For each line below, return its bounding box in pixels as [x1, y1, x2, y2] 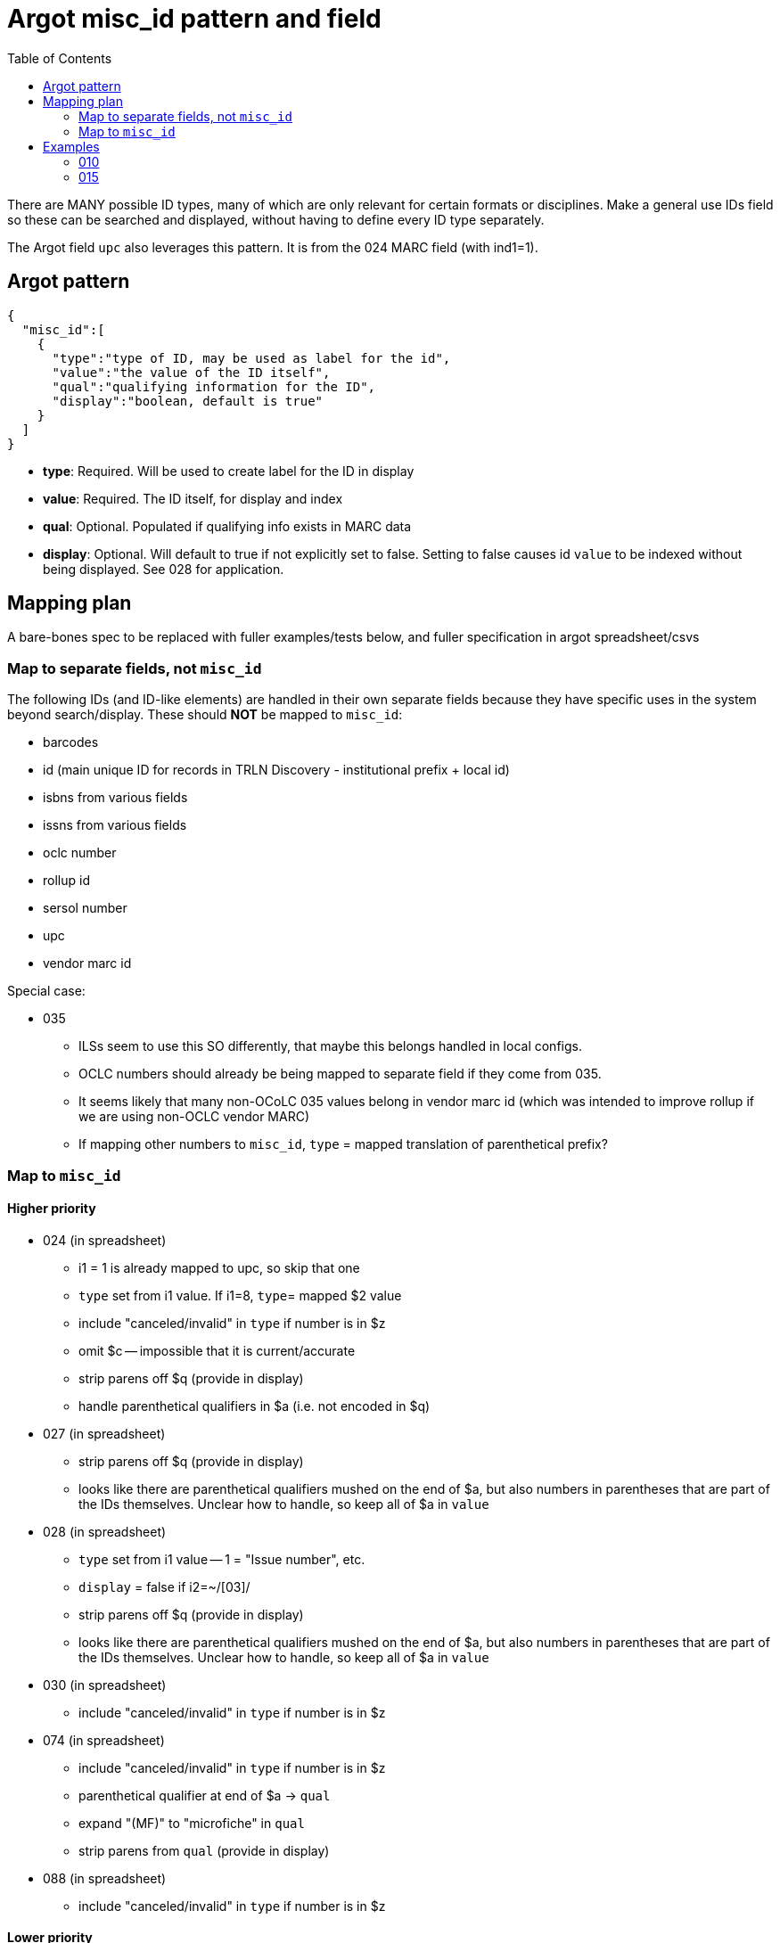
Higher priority [7, 1201, 96, 1217]
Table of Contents [7, 50, 112, 66]
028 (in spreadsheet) [43, 1523, 167, 1539]
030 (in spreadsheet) [43, 1677, 167, 1693]
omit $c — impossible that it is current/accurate [78, 1342, 356, 1358]
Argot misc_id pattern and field [7, 4, 382, 34]
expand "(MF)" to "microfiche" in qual [78, 1815, 305, 1831]
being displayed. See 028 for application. [43, 561, 284, 577]
